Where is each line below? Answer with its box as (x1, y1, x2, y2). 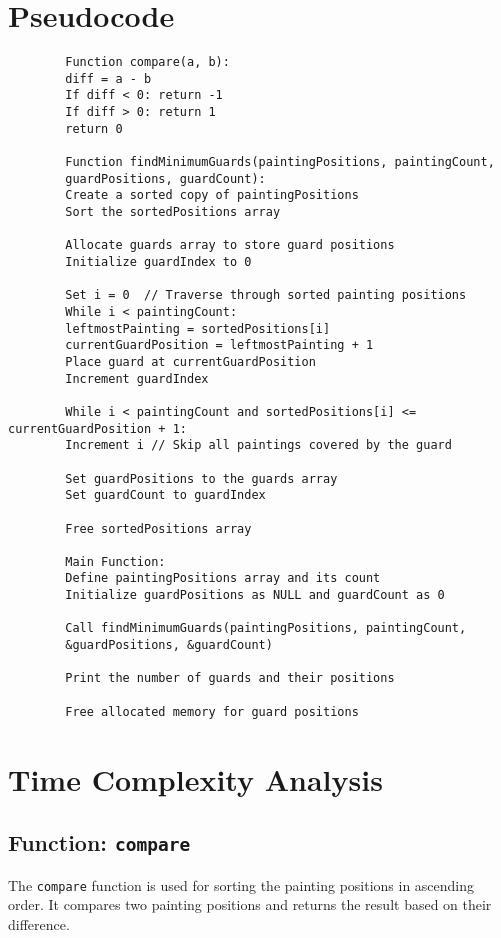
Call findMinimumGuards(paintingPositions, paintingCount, (65, 621, 467, 636)
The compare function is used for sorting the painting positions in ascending (8, 874, 475, 895)
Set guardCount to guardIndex (65, 488, 266, 503)
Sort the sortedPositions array (65, 205, 281, 220)
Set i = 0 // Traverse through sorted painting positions (65, 288, 467, 303)
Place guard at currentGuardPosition (65, 354, 316, 369)
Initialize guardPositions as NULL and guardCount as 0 (65, 588, 445, 603)
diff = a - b (65, 71, 152, 86)
